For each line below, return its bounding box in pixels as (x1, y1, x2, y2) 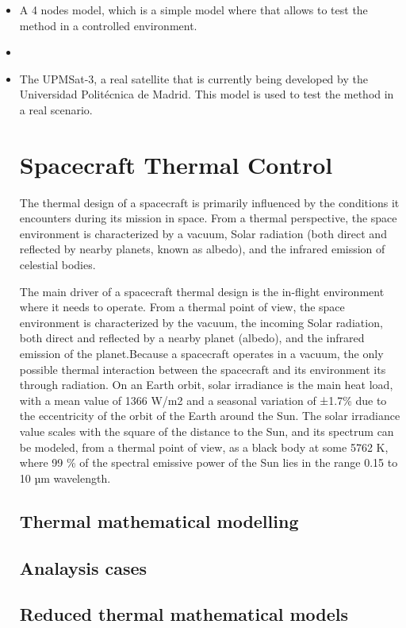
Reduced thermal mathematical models (19, 602, 348, 626)
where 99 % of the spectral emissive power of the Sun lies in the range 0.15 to (19, 454, 398, 471)
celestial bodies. (19, 256, 96, 273)
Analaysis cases (19, 555, 147, 580)
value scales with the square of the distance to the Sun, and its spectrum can (19, 423, 394, 439)
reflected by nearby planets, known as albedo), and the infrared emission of (19, 241, 385, 257)
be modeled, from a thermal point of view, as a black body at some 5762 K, (19, 438, 389, 455)
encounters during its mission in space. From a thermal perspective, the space (19, 210, 397, 226)
